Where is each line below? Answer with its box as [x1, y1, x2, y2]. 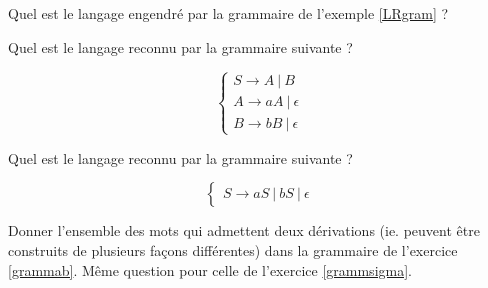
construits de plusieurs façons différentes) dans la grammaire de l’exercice [8, 239, 458, 260]
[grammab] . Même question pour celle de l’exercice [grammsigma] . [8, 259, 412, 280]
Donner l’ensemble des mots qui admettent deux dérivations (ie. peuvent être [8, 220, 480, 241]
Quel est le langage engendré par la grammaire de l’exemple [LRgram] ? [8, 3, 449, 23]
